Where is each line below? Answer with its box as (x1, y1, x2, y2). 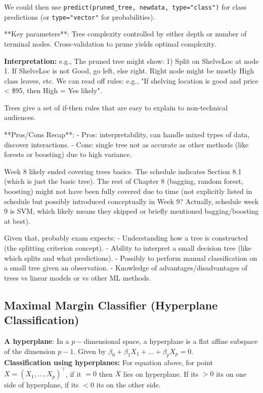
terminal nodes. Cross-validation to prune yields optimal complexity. (4, 38, 216, 49)
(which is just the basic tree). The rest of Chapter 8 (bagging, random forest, (4, 176, 243, 186)
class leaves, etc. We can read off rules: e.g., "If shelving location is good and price (4, 75, 258, 86)
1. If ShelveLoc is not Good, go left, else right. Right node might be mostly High (4, 65, 254, 76)
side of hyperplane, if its (4, 379, 79, 390)
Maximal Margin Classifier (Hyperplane (4, 297, 218, 312)
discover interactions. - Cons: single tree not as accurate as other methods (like (4, 139, 249, 149)
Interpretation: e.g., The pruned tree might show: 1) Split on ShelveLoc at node (4, 55, 259, 66)
